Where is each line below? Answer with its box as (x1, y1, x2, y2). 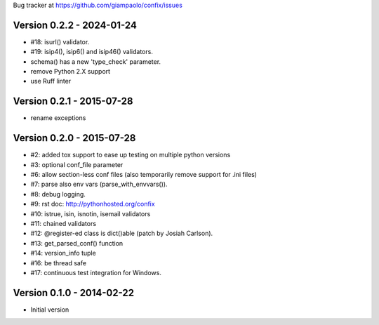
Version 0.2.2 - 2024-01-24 (13, 19, 137, 31)
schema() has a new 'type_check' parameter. (30, 57, 161, 66)
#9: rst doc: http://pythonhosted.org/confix (30, 200, 155, 208)
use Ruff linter (30, 77, 72, 86)
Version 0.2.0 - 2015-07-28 (13, 132, 136, 144)
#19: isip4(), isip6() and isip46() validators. (30, 48, 154, 56)
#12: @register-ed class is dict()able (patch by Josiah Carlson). (30, 229, 213, 238)
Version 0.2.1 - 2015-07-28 (13, 95, 133, 107)
